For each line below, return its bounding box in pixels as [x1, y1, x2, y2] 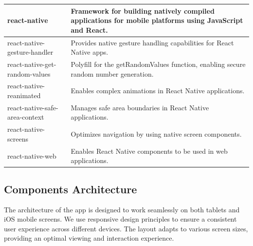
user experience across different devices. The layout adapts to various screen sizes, [4, 223, 248, 233]
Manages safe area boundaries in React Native [71, 102, 209, 112]
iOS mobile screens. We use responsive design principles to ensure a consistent [4, 214, 237, 224]
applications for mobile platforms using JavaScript [71, 15, 243, 25]
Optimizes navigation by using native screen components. [71, 129, 242, 139]
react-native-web [7, 150, 56, 161]
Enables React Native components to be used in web [71, 145, 228, 156]
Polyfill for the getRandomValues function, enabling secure [71, 59, 246, 69]
